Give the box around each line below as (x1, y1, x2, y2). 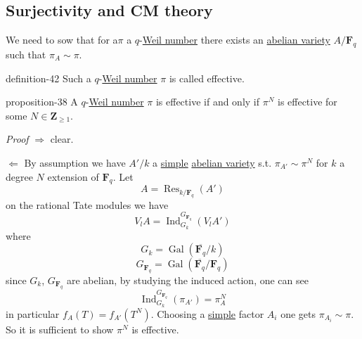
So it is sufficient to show (6, 321, 114, 336)
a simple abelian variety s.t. (153, 155, 272, 169)
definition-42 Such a (6, 70, 91, 85)
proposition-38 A (6, 94, 78, 109)
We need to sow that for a (6, 32, 118, 47)
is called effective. (169, 70, 245, 85)
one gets (280, 306, 316, 321)
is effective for (277, 94, 337, 109)
